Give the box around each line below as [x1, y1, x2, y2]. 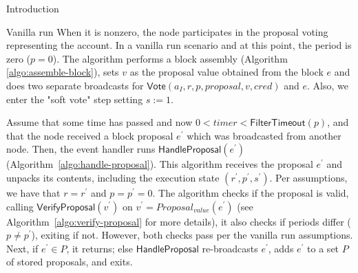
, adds [268, 241, 294, 255]
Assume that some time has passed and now [6, 115, 193, 129]
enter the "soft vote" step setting [6, 91, 143, 106]
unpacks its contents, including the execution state [6, 170, 220, 184]
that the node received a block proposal [6, 128, 173, 142]
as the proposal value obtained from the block [129, 65, 324, 79]
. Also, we [306, 78, 348, 92]
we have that [6, 185, 61, 199]
